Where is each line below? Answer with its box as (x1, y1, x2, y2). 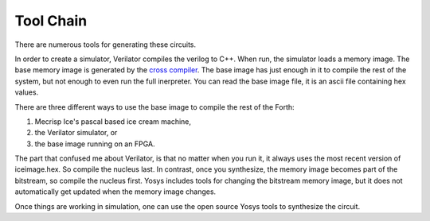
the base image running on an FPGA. (34, 139, 155, 149)
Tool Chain (14, 12, 88, 29)
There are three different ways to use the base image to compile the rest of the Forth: (14, 102, 295, 111)
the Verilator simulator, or (34, 128, 118, 138)
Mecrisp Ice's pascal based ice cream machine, (34, 116, 191, 126)
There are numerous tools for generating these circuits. (14, 40, 197, 49)
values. (14, 87, 39, 97)
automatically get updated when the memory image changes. (14, 187, 217, 196)
